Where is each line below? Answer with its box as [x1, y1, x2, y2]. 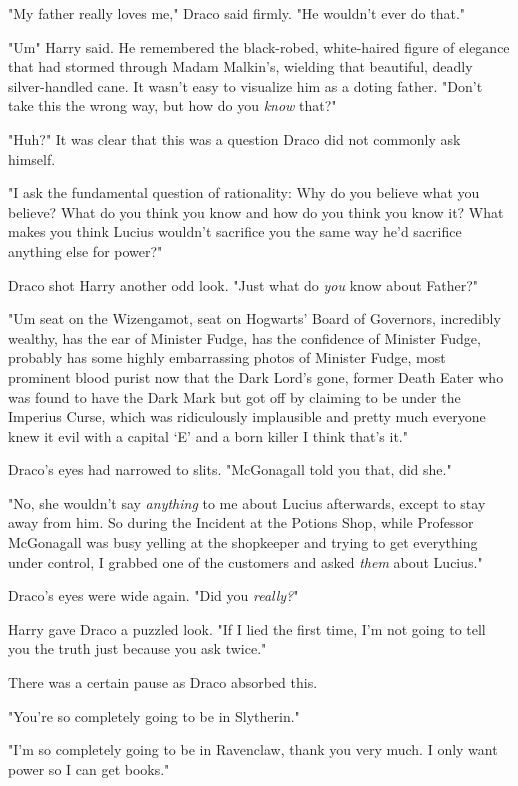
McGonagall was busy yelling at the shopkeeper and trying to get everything [8, 532, 478, 553]
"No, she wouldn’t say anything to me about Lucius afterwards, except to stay [8, 492, 486, 513]
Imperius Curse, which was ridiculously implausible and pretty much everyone [8, 406, 486, 427]
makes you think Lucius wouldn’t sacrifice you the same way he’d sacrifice [8, 221, 462, 242]
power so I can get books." [8, 758, 170, 779]
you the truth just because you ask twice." [8, 638, 267, 659]
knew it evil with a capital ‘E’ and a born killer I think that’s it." [8, 425, 408, 446]
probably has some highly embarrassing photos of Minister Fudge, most [8, 347, 446, 368]
